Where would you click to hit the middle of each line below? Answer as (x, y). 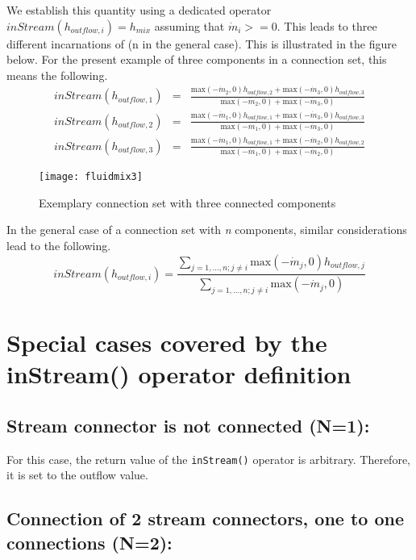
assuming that (189, 25)
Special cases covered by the (167, 343)
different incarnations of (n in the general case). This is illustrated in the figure (202, 43)
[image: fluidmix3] (91, 177)
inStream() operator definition (179, 374)
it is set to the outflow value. (77, 475)
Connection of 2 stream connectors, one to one (206, 518)
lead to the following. (59, 245)
